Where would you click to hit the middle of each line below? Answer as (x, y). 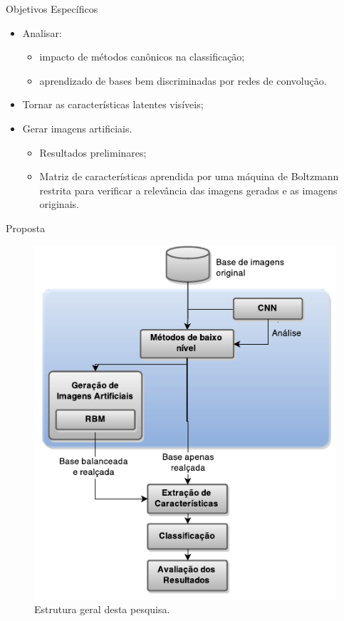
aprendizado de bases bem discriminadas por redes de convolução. (183, 80)
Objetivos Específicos (52, 9)
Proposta (26, 228)
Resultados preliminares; (93, 152)
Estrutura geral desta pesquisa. (102, 609)
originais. (59, 204)
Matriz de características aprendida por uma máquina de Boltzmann (189, 176)
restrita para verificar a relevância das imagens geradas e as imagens (188, 190)
